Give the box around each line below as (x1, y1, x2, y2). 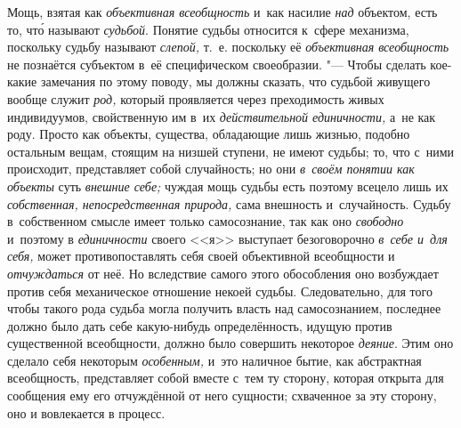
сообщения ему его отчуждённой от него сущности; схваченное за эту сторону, (7, 386, 437, 405)
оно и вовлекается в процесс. (7, 403, 166, 422)
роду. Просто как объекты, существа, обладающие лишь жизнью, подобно (7, 125, 410, 143)
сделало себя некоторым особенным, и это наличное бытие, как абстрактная (7, 351, 422, 369)
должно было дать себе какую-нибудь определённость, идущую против (7, 316, 392, 335)
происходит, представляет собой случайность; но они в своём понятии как (7, 159, 415, 178)
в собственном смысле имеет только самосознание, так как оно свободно (7, 212, 404, 230)
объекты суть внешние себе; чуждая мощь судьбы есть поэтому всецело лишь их (7, 176, 449, 195)
